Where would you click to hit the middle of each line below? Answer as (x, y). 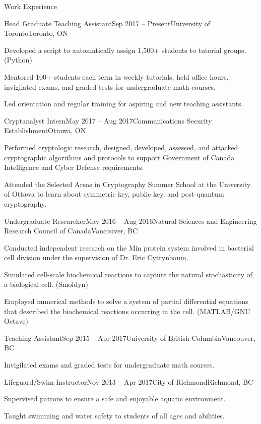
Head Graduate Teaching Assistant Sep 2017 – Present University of (107, 23)
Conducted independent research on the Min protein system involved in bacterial (129, 247)
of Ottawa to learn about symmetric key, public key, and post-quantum (114, 194)
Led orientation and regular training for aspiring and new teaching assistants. (124, 104)
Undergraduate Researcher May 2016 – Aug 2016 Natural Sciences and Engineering (130, 221)
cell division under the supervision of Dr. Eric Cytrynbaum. (96, 257)
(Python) (18, 60)
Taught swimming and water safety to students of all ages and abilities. (114, 415)
